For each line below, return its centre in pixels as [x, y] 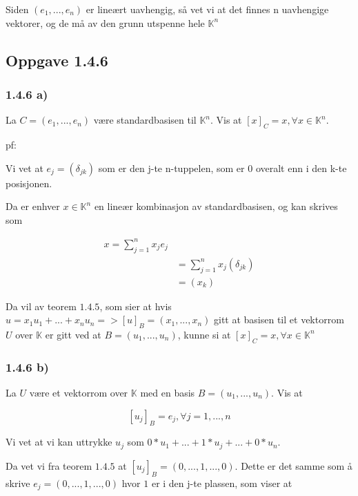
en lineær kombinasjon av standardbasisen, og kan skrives [216, 206]
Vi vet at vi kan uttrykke [59, 442]
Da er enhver [33, 206]
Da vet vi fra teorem [49, 465]
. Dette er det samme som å [294, 465]
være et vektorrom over [79, 392]
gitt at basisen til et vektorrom [279, 319]
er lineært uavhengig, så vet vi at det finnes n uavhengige [207, 9]
